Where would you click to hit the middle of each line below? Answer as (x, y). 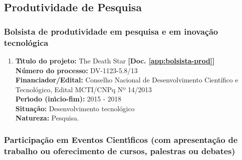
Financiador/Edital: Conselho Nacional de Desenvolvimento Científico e (127, 80)
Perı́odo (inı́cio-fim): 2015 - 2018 (68, 99)
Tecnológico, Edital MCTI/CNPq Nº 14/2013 (84, 89)
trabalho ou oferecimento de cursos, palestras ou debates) (120, 150)
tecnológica (26, 42)
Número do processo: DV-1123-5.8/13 (77, 70)
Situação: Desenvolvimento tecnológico (75, 108)
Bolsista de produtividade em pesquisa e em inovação (111, 31)
